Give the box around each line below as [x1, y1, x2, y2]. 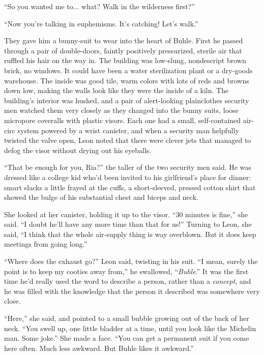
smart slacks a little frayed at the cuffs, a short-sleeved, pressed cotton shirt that [4, 182, 256, 192]
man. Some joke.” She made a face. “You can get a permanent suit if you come [4, 333, 249, 343]
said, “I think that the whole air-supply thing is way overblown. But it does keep [4, 228, 256, 239]
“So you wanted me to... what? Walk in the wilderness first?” [4, 1, 195, 11]
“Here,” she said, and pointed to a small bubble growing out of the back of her [4, 313, 249, 323]
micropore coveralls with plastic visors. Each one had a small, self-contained [4, 114, 241, 125]
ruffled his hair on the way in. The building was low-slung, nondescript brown [4, 55, 246, 66]
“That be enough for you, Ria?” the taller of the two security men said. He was [4, 162, 251, 172]
